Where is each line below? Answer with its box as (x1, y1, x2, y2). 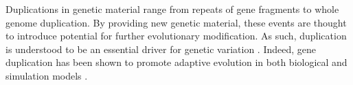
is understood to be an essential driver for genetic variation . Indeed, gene (5, 41, 317, 56)
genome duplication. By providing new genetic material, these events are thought (5, 15, 347, 29)
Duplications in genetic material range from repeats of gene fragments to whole (5, 2, 339, 16)
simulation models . (5, 68, 88, 82)
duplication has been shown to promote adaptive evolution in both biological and (5, 55, 348, 69)
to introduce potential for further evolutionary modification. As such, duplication (5, 29, 347, 43)
